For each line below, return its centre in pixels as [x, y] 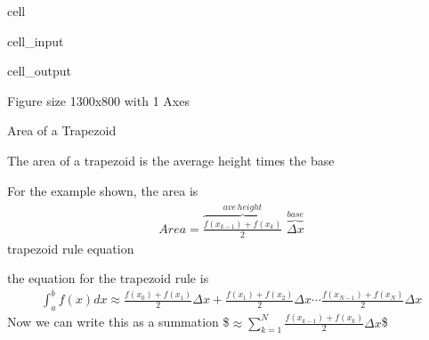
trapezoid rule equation [71, 248]
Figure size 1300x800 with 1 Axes [98, 100]
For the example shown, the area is [103, 190]
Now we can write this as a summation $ [118, 322]
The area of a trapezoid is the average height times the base [171, 160]
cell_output [39, 71]
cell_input [36, 40]
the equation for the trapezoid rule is [108, 278]
